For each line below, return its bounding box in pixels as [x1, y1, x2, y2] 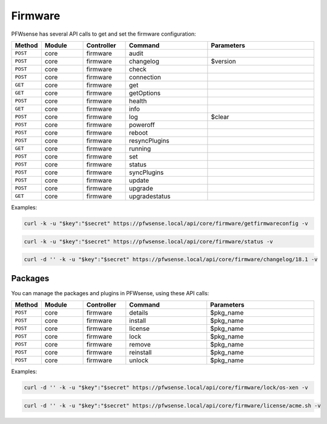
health [129, 97, 147, 105]
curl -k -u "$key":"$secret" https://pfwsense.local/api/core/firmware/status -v [24, 238, 274, 245]
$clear [211, 113, 230, 121]
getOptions [129, 88, 161, 97]
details [129, 308, 148, 317]
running [129, 144, 151, 152]
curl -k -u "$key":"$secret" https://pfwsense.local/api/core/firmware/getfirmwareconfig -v [24, 220, 308, 227]
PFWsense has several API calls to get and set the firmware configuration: [11, 30, 196, 38]
